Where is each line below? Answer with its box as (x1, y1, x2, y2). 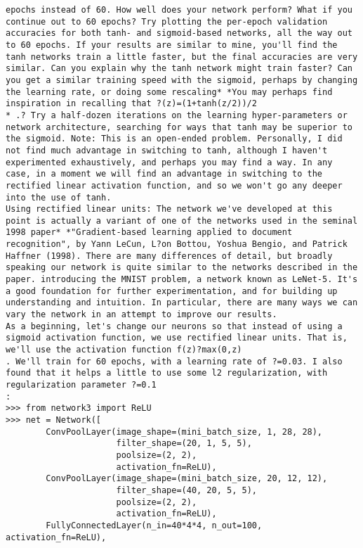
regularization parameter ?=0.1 (6, 380, 157, 390)
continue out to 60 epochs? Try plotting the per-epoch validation (6, 16, 328, 27)
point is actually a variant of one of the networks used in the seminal (6, 215, 358, 226)
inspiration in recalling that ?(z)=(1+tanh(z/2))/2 (6, 98, 257, 109)
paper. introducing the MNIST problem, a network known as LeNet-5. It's (6, 274, 358, 285)
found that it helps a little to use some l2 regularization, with (6, 368, 328, 378)
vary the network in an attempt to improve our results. (6, 310, 277, 320)
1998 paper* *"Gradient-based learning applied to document (6, 227, 293, 238)
